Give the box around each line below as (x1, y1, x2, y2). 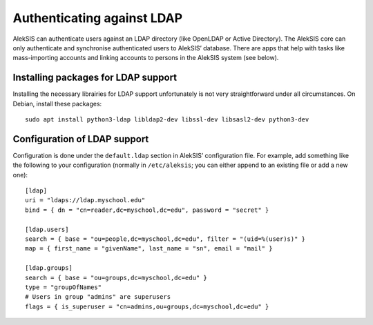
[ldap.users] (25, 225, 69, 233)
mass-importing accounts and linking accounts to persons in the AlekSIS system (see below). (12, 54, 279, 62)
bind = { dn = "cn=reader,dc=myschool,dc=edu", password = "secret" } (25, 206, 269, 214)
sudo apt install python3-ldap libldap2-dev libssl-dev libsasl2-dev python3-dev (25, 116, 309, 124)
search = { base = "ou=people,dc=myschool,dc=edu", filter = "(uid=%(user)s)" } (25, 235, 306, 243)
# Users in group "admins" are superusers (25, 293, 171, 301)
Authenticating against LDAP (12, 10, 183, 26)
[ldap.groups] (25, 264, 73, 272)
